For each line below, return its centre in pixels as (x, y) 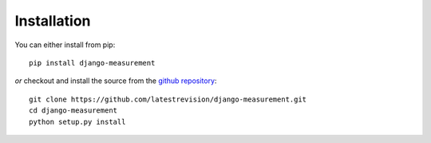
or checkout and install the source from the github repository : (116, 81)
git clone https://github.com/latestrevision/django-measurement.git (168, 99)
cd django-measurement (73, 111)
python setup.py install (77, 121)
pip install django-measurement (92, 63)
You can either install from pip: (65, 45)
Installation (53, 21)
